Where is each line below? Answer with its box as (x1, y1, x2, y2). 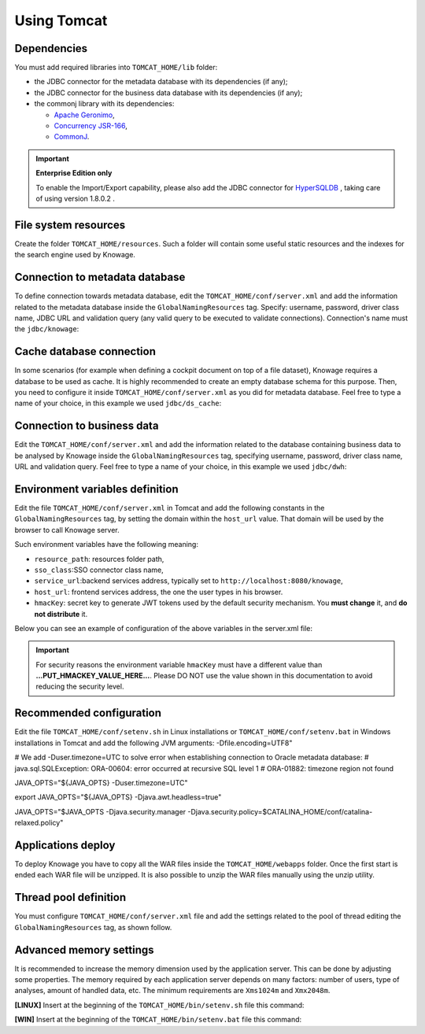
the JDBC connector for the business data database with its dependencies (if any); (34, 87, 303, 98)
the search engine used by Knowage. (14, 250, 135, 260)
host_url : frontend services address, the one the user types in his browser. (34, 587, 283, 596)
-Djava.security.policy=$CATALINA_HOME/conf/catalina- (187, 807, 373, 816)
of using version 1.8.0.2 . (35, 194, 116, 203)
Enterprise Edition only (35, 168, 113, 178)
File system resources (14, 218, 126, 231)
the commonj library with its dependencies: (34, 99, 175, 109)
